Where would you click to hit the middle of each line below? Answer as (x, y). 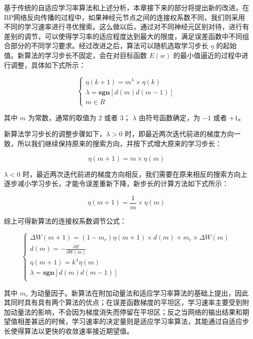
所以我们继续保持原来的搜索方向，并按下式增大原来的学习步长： (119, 143)
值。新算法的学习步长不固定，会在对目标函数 (75, 55)
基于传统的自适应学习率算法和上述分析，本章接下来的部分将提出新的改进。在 (126, 7)
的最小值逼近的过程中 (208, 55)
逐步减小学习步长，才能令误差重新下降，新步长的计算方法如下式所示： (116, 183)
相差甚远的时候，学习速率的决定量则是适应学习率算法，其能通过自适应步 (133, 321)
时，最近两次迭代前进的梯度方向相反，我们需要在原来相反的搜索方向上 (135, 174)
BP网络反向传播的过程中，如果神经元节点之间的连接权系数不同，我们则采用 (125, 17)
